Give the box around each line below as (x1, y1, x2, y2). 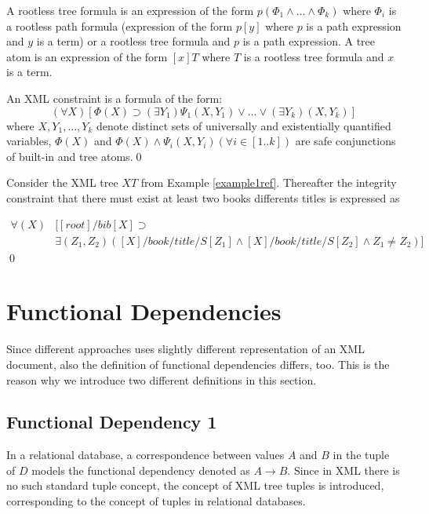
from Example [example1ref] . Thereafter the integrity (140, 174, 397, 191)
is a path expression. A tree (242, 33, 376, 49)
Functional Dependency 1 (6, 410, 217, 434)
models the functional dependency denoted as (31, 461, 250, 478)
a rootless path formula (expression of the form (6, 17, 233, 34)
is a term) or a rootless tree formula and (36, 33, 231, 49)
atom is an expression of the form (6, 48, 168, 64)
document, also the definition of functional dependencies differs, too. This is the (6, 355, 390, 372)
